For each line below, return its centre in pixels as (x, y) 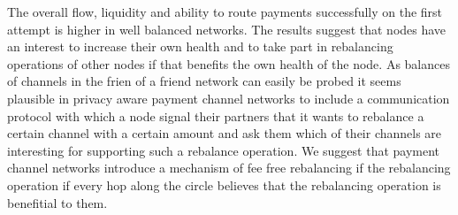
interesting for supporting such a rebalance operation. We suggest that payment (224, 150)
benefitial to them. (57, 202)
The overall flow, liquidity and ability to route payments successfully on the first (225, 12)
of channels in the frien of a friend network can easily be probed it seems (204, 81)
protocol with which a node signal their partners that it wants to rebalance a (216, 115)
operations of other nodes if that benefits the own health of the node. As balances (229, 63)
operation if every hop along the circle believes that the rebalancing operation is (224, 184)
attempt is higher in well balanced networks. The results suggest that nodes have (227, 29)
